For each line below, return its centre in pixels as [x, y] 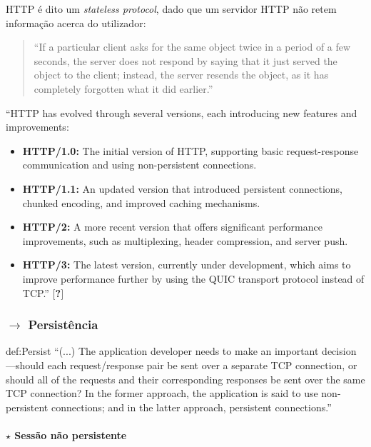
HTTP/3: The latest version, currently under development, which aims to [187, 265]
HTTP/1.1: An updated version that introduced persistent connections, [183, 188]
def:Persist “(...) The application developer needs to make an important [162, 351]
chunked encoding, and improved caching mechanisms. [141, 202]
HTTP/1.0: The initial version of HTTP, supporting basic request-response [190, 150]
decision [339, 351]
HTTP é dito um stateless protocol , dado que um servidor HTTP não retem [171, 9]
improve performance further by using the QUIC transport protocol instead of [193, 278]
